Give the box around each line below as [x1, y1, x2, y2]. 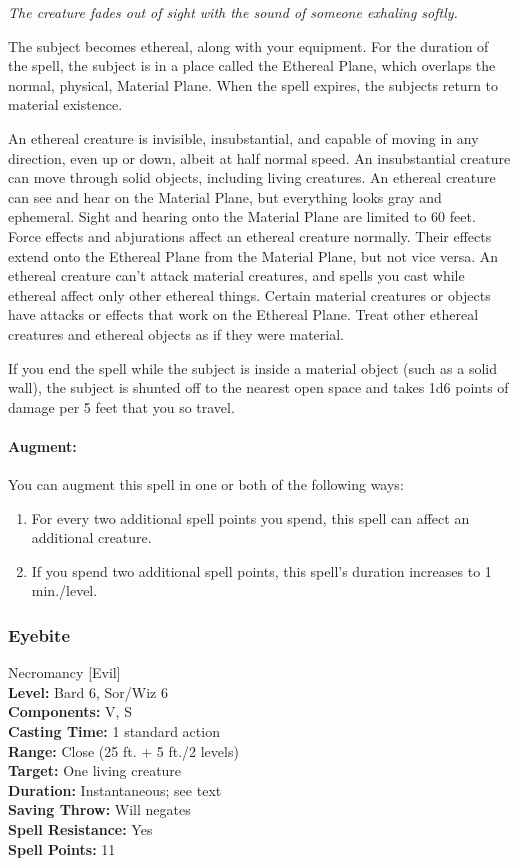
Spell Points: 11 [8, 838, 116, 859]
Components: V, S [8, 701, 132, 722]
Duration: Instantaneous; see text [8, 779, 222, 800]
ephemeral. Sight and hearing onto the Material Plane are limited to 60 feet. [8, 206, 476, 227]
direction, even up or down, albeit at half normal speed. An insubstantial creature [8, 147, 511, 168]
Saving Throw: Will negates [8, 799, 191, 820]
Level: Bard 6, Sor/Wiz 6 [8, 681, 168, 702]
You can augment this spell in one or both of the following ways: [8, 474, 404, 495]
